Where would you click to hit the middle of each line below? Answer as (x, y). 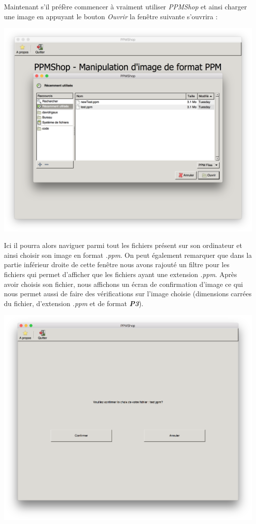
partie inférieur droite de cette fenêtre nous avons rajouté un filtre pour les (117, 264)
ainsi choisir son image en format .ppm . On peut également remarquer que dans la (128, 255)
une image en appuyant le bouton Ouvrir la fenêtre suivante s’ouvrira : (111, 16)
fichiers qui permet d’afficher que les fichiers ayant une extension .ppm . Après (121, 274)
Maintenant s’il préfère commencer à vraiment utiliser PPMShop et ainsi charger (126, 6)
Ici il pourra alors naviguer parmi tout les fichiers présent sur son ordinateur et (123, 245)
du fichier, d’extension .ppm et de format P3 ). (74, 303)
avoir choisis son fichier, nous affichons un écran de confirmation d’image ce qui (124, 284)
